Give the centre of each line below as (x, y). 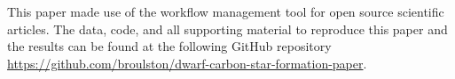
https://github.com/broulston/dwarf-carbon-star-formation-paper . (187, 63)
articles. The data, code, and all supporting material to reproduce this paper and (227, 29)
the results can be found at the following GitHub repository (169, 46)
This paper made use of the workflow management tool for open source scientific (226, 11)
